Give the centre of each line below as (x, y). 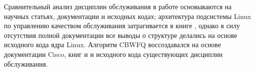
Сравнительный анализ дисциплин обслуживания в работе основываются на (118, 6)
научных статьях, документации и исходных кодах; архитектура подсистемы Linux (128, 16)
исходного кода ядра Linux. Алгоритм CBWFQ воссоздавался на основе (113, 45)
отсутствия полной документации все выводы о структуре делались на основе (121, 35)
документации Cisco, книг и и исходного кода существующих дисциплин (113, 54)
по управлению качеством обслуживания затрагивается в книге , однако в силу (122, 26)
